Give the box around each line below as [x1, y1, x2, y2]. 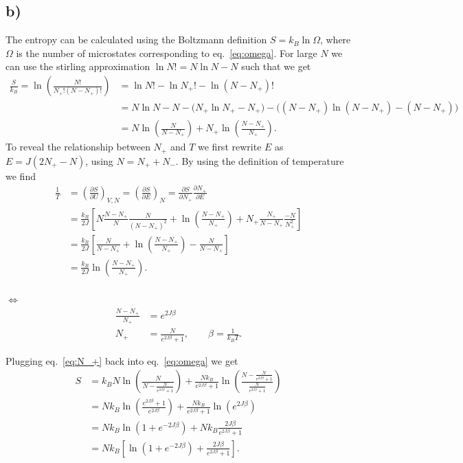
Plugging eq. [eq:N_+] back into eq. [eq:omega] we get [5, 353, 238, 368]
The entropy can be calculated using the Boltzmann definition [5, 32, 267, 47]
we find [5, 168, 36, 183]
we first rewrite [198, 139, 262, 154]
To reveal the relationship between [5, 139, 150, 154]
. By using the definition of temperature [175, 153, 344, 168]
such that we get [241, 59, 311, 74]
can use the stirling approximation [5, 59, 150, 74]
